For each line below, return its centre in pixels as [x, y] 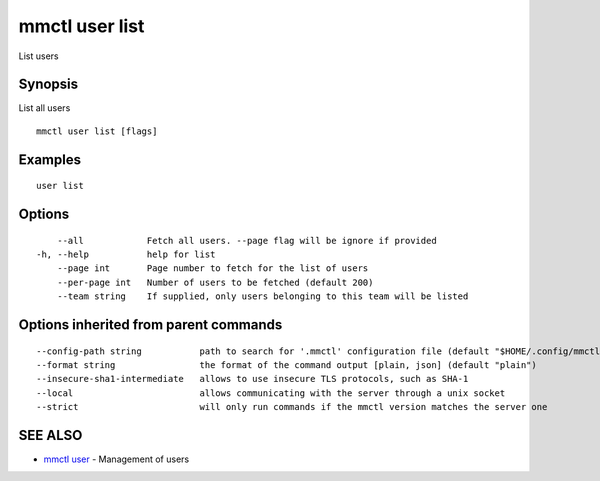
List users [38, 56]
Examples [50, 159]
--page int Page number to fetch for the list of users [212, 268]
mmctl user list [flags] [97, 131]
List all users [44, 108]
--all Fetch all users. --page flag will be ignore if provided [246, 240]
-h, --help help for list [126, 254]
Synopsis [48, 84]
